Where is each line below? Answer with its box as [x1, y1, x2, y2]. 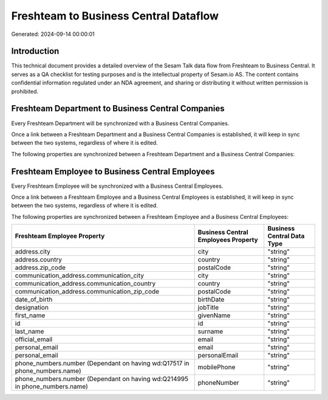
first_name [15, 311, 46, 320]
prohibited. [11, 88, 39, 95]
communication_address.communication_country [15, 280, 156, 288]
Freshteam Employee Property [15, 232, 105, 240]
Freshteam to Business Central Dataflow [11, 9, 219, 22]
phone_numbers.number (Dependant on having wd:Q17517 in [15, 359, 190, 368]
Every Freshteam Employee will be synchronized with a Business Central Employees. [11, 182, 224, 190]
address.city [15, 247, 51, 256]
